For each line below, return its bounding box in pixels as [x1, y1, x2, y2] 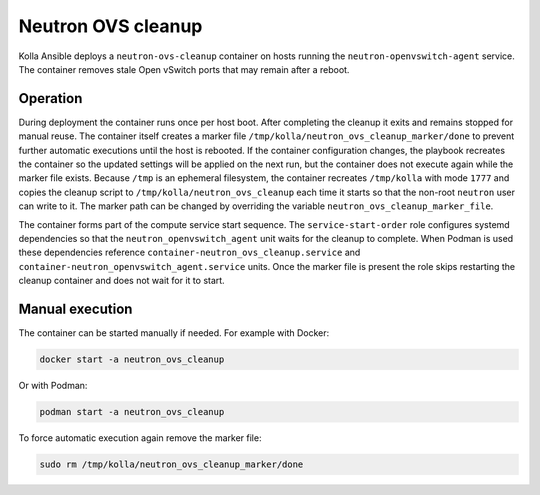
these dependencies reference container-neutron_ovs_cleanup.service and [18, 246, 361, 259]
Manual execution [18, 300, 133, 317]
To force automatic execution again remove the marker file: [18, 431, 262, 444]
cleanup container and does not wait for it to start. [18, 275, 225, 287]
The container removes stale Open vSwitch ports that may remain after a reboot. [18, 63, 350, 75]
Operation [18, 90, 83, 107]
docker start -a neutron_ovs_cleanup [39, 354, 225, 365]
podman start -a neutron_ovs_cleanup [39, 406, 225, 417]
